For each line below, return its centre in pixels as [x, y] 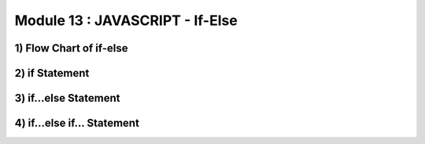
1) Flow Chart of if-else [71, 48]
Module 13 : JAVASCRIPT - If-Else [126, 20]
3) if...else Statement [67, 98]
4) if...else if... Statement [77, 123]
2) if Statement [52, 73]
